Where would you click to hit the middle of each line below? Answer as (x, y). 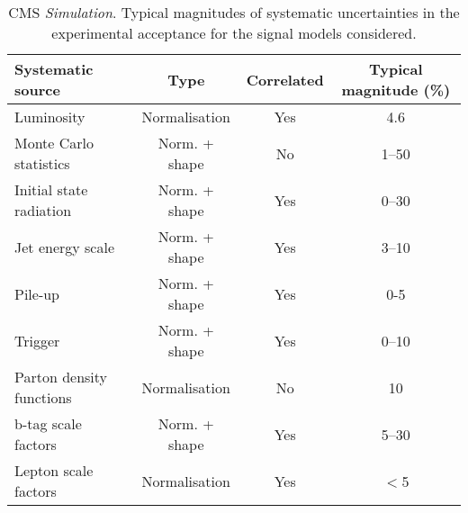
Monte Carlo (54, 143)
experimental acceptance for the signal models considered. (234, 33)
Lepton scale (54, 470)
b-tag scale (48, 423)
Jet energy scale (64, 247)
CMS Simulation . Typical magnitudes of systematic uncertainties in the (234, 12)
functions (43, 397)
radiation (43, 210)
